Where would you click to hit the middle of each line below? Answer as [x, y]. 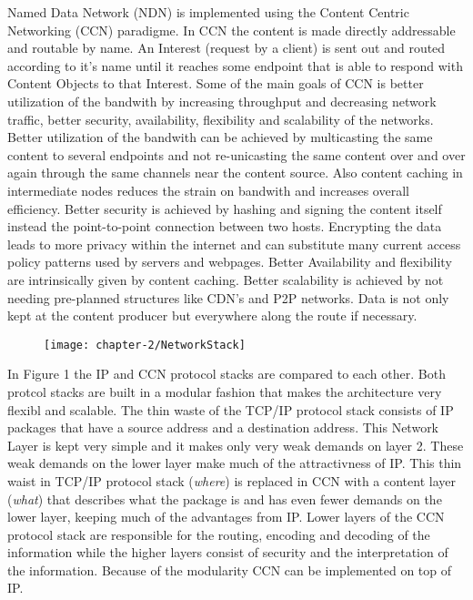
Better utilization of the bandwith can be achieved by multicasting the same [220, 137]
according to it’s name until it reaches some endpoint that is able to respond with [235, 65]
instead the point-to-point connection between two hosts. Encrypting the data [225, 226]
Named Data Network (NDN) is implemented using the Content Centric [208, 12]
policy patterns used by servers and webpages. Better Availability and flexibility [230, 262]
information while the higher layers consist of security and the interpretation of [228, 552]
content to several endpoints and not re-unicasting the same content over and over [236, 154]
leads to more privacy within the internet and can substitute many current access [234, 244]
